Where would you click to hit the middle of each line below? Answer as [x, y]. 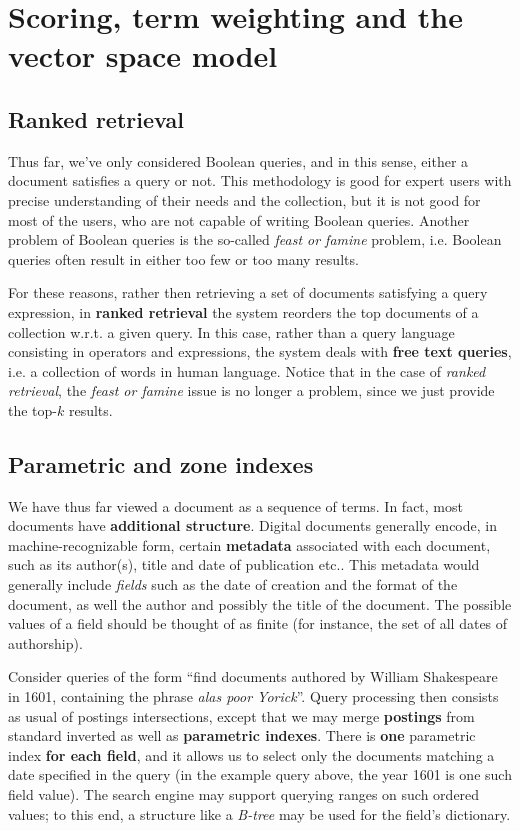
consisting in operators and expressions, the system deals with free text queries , [260, 351]
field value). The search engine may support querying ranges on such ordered [244, 794]
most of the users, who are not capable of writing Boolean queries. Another [239, 219]
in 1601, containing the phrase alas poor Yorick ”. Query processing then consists [253, 696]
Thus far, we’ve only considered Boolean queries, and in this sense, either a [238, 160]
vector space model [143, 55]
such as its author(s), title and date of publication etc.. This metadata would [244, 564]
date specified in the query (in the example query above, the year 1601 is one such [260, 774]
